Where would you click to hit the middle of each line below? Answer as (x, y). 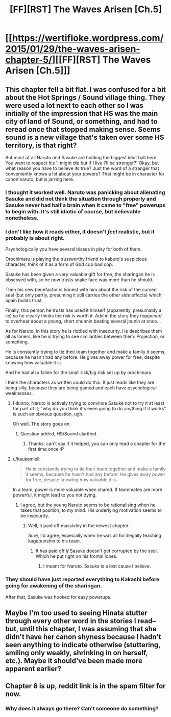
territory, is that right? (41, 145)
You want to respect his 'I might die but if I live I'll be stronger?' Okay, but (82, 163)
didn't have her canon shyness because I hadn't (83, 637)
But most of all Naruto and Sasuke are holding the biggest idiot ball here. (82, 157)
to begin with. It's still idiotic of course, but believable (73, 211)
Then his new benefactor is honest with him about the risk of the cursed (81, 290)
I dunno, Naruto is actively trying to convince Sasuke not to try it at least (89, 403)
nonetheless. (22, 218)
